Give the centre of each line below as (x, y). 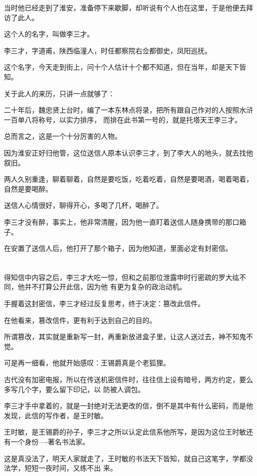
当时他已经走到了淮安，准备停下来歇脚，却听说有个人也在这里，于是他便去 (125, 7)
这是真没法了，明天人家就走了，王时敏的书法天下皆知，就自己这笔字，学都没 (128, 458)
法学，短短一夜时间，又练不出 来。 (61, 468)
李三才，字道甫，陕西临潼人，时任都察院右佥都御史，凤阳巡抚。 (108, 50)
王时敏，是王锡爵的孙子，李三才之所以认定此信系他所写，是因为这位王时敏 (125, 432)
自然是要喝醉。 (28, 188)
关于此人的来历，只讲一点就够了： (59, 93)
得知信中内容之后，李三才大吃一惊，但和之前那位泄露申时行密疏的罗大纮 (122, 277)
